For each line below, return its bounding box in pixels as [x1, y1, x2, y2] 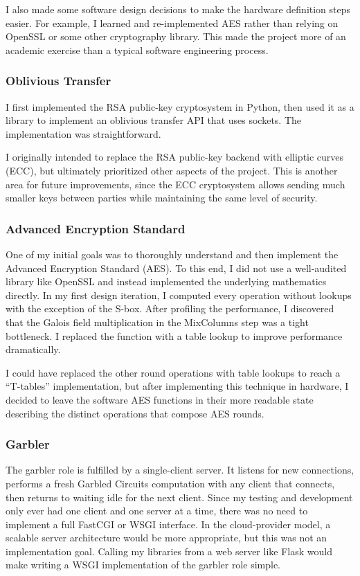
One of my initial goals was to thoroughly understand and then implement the [6, 246, 339, 261]
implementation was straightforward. [6, 126, 161, 141]
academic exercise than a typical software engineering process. [6, 42, 269, 57]
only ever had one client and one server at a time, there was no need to [6, 503, 308, 518]
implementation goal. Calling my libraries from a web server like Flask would [6, 543, 332, 558]
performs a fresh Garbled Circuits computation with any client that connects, [6, 476, 335, 490]
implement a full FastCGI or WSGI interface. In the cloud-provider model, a [6, 516, 331, 531]
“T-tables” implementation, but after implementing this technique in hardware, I [6, 379, 349, 393]
